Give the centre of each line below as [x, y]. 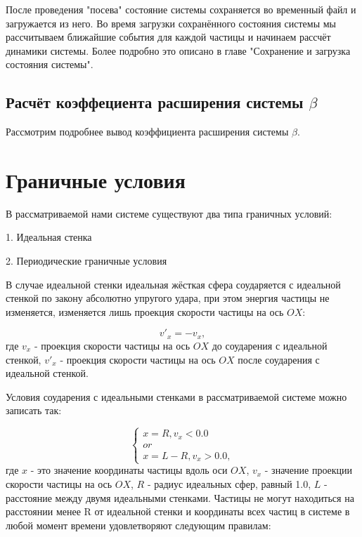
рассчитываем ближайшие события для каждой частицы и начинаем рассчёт [168, 37]
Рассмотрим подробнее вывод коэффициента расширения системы [147, 132]
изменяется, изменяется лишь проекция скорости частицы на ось [145, 311]
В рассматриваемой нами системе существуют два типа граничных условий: [169, 213]
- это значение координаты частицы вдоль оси [129, 470]
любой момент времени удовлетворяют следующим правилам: [138, 525]
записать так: [34, 410]
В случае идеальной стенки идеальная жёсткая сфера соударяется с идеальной [173, 284]
